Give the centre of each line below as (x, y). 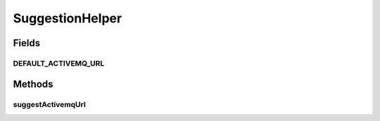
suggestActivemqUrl (49, 104)
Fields (27, 43)
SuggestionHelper (68, 18)
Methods (33, 84)
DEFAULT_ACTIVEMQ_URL (59, 63)
